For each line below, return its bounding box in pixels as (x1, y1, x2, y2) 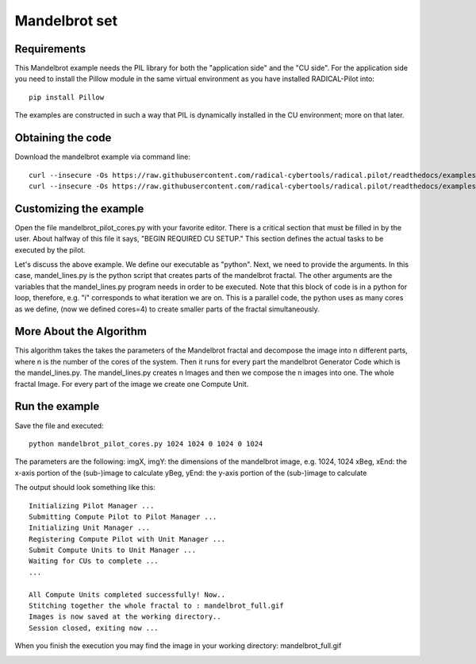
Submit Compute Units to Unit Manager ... (29, 546, 197, 555)
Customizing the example (14, 202, 144, 215)
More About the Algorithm (14, 325, 147, 338)
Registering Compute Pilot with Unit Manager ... (29, 535, 226, 543)
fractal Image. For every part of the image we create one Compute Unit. (14, 379, 249, 388)
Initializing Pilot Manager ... (29, 501, 155, 510)
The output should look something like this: (14, 483, 156, 492)
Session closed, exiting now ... (29, 623, 159, 632)
